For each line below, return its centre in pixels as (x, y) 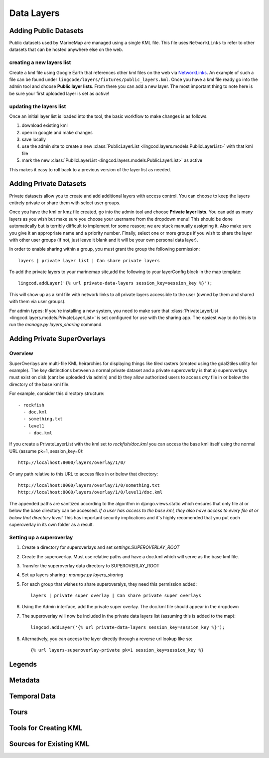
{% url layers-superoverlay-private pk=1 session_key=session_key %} (117, 650)
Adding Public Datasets (47, 31)
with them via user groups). (37, 302)
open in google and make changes (57, 132)
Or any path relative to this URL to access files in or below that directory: (84, 474)
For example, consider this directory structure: (57, 393)
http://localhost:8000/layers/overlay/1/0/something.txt (89, 485)
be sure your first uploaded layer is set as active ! (59, 93)
